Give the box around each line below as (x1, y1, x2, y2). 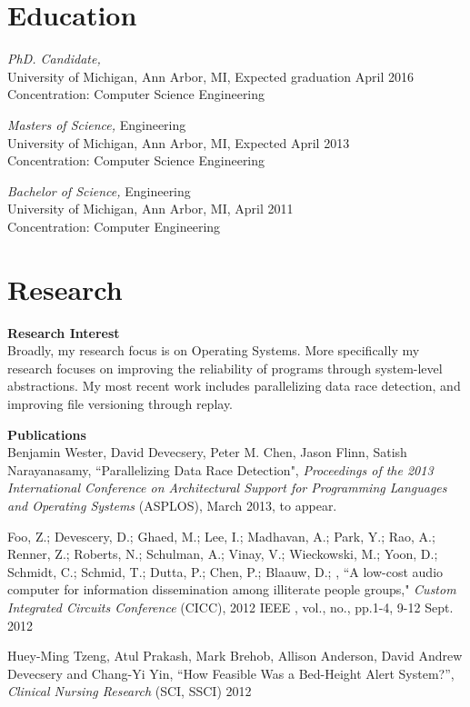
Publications (7, 424, 86, 443)
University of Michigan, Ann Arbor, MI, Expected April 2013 (7, 133, 350, 152)
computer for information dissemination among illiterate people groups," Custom (7, 580, 456, 599)
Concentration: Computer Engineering (7, 216, 221, 235)
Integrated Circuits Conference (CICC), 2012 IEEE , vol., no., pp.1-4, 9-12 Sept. (7, 597, 454, 616)
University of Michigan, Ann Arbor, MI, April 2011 (7, 199, 294, 218)
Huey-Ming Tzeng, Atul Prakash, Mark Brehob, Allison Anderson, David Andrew (7, 646, 463, 665)
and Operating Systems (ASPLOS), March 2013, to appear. (7, 495, 337, 514)
